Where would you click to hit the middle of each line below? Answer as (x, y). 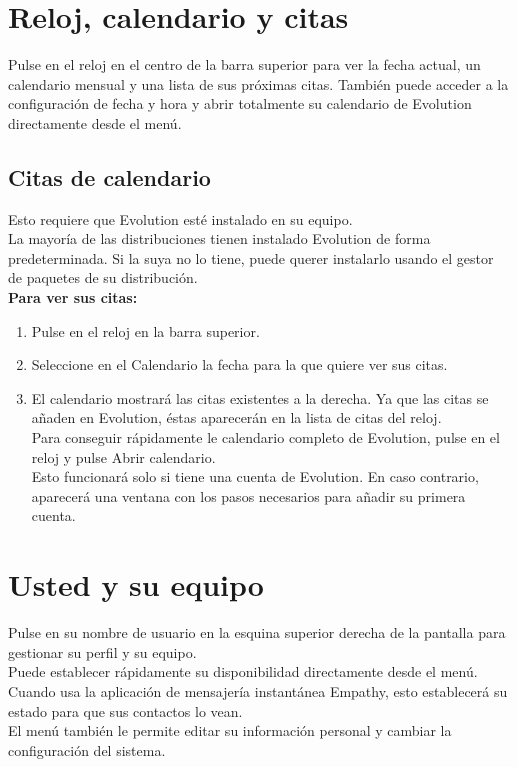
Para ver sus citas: (73, 297)
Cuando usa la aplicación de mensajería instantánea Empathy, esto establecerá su (258, 690)
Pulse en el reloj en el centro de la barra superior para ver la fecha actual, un (244, 64)
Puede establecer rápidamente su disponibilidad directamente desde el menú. (243, 671)
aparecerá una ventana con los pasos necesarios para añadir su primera (248, 495)
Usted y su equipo (136, 584)
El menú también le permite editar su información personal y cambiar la (230, 730)
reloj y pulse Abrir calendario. (123, 456)
